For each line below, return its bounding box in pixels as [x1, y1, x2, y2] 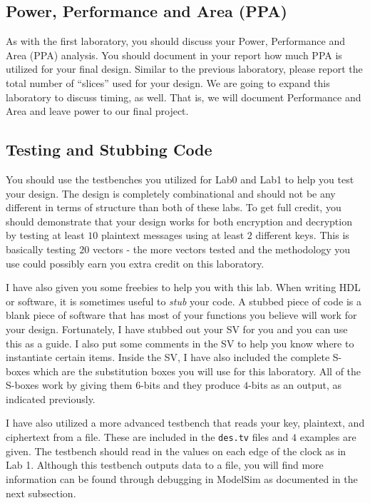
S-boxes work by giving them [6, 377, 133, 392]
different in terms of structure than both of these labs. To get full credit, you [6, 200, 341, 215]
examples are [299, 430, 356, 444]
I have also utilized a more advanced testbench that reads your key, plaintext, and [6, 415, 365, 430]
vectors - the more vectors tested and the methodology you [92, 241, 351, 256]
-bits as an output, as [248, 377, 342, 392]
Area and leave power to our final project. [6, 103, 189, 118]
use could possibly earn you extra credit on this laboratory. [6, 255, 264, 270]
